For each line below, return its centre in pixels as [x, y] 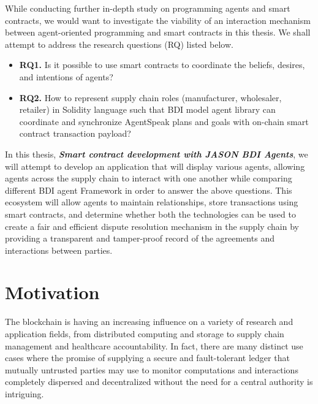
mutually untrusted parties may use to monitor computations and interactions [152, 369]
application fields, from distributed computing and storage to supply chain [145, 333]
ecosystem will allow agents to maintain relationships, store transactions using [152, 202]
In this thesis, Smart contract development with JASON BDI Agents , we [157, 154]
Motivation [52, 292]
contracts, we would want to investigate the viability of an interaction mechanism [158, 20]
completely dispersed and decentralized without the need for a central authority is [159, 382]
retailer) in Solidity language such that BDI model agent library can [147, 109]
